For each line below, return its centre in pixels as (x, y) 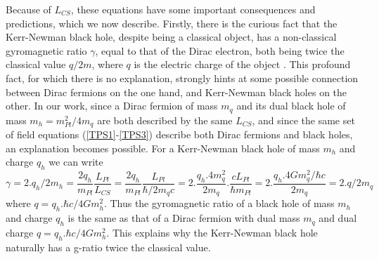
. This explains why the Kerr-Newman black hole (212, 232)
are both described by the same (165, 120)
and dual (338, 218)
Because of (28, 9)
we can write (76, 162)
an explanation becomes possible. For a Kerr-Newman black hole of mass (163, 148)
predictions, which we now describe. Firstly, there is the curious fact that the (172, 23)
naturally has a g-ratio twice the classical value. (108, 247)
